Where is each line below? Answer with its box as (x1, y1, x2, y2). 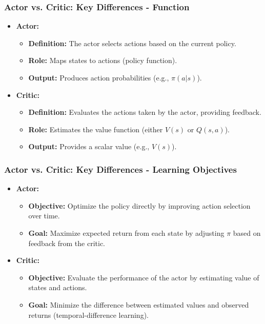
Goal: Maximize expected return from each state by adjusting (28, 227, 225, 238)
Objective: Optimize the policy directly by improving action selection (28, 200, 251, 211)
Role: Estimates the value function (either (28, 124, 163, 134)
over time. (28, 210, 60, 221)
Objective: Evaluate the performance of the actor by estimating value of (28, 272, 259, 282)
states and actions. (28, 282, 87, 293)
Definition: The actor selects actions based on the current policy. (28, 37, 236, 48)
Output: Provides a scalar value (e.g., (28, 141, 150, 152)
